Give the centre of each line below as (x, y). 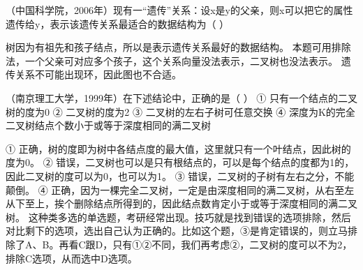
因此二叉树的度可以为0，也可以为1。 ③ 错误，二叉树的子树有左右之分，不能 (180, 175)
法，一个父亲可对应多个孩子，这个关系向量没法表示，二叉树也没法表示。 (172, 60)
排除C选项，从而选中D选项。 (72, 258)
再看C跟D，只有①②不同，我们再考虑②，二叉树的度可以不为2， (206, 244)
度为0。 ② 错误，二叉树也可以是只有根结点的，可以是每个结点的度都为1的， (180, 162)
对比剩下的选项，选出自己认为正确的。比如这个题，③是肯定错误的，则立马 (177, 231)
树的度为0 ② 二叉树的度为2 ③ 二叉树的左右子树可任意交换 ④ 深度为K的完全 (180, 111)
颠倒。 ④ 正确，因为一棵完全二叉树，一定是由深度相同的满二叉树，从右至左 (180, 189)
